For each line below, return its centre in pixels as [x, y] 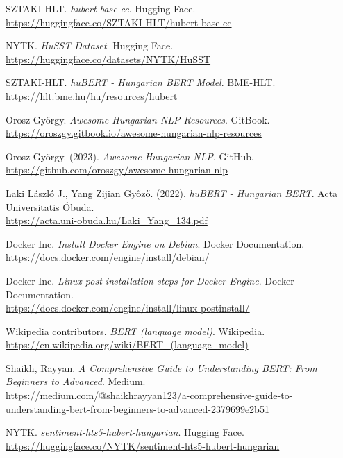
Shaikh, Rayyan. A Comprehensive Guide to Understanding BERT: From [161, 367]
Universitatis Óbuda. [50, 206]
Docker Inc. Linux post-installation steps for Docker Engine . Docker [150, 280]
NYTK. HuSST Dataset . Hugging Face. [90, 45]
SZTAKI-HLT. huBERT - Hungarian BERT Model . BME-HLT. [141, 82]
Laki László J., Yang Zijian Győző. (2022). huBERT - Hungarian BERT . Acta [172, 193]
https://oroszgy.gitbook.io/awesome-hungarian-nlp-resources [134, 133]
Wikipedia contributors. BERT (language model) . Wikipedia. [135, 331]
